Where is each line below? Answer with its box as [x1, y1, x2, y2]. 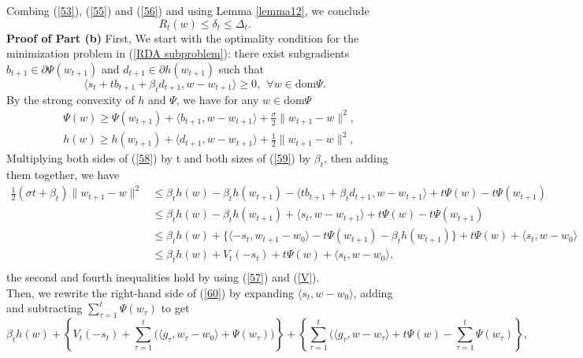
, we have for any [176, 91, 259, 107]
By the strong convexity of [6, 91, 135, 107]
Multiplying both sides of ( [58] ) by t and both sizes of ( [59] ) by [6, 150, 311, 166]
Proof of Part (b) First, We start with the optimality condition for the [6, 29, 359, 46]
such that [218, 60, 265, 76]
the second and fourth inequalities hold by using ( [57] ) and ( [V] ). [6, 269, 320, 285]
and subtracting [6, 300, 83, 316]
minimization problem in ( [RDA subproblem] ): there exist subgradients [6, 45, 350, 62]
